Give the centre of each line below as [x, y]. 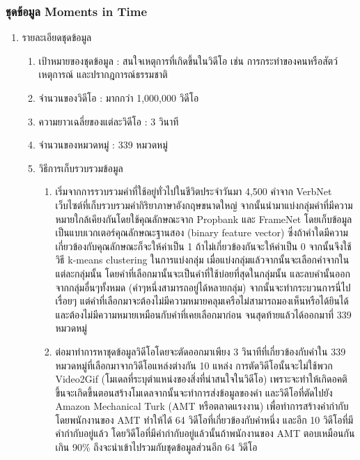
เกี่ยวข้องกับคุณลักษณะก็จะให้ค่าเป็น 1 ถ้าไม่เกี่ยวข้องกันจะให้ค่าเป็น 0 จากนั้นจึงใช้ [203, 246]
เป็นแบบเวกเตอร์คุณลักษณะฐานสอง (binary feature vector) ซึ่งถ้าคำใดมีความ [202, 232]
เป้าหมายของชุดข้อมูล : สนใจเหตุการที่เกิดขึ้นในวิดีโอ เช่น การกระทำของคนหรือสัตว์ [188, 60]
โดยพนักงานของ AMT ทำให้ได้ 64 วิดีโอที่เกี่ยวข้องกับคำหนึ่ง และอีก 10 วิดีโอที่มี [204, 419]
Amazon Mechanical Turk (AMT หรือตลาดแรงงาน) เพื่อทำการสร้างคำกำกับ [202, 406]
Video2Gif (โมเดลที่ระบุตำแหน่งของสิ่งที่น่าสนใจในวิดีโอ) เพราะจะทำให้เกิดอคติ [201, 379]
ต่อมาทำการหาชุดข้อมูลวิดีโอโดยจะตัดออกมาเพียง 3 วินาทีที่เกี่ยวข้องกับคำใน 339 [201, 351]
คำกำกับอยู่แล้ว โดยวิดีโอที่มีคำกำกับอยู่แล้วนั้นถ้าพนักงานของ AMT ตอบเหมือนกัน [205, 433]
